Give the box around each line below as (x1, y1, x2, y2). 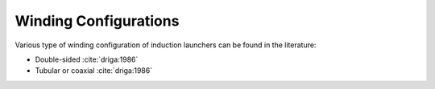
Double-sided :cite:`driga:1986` (35, 55, 139, 64)
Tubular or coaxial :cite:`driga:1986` (35, 66, 153, 75)
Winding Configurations (14, 12, 180, 30)
